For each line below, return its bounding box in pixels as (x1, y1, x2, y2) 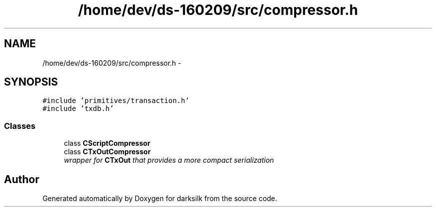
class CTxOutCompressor (64, 147, 151, 156)
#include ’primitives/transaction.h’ (42, 97, 190, 105)
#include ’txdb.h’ (42, 105, 114, 113)
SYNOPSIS (4, 76, 58, 89)
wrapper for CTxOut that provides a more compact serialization (64, 156, 274, 165)
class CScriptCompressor (64, 139, 150, 148)
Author (4, 173, 39, 186)
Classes (4, 120, 36, 131)
